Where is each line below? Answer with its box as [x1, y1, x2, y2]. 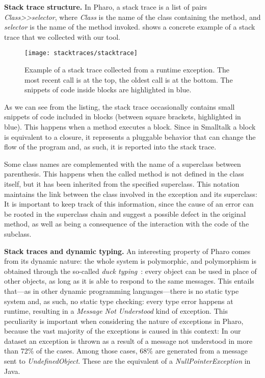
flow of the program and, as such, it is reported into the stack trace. [4, 141, 217, 152]
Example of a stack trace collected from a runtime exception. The [24, 64, 230, 75]
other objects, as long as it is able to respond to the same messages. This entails [4, 275, 254, 286]
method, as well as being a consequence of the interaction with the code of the [4, 218, 249, 229]
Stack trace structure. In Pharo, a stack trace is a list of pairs [4, 2, 207, 12]
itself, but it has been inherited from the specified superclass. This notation [4, 178, 240, 189]
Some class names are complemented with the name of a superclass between [4, 158, 241, 169]
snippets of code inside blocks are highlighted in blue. [24, 84, 192, 95]
